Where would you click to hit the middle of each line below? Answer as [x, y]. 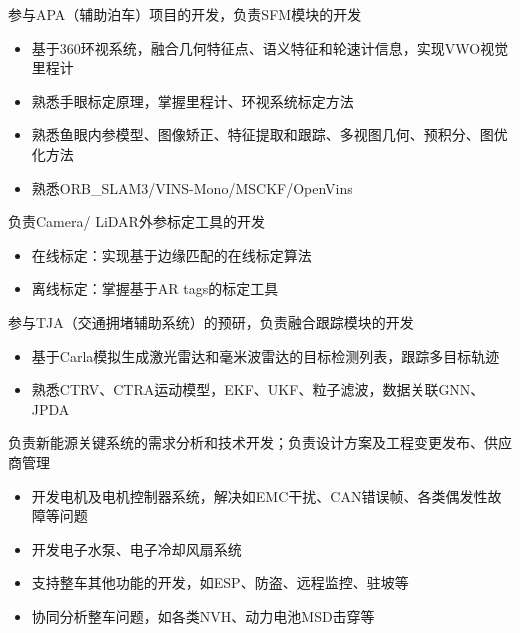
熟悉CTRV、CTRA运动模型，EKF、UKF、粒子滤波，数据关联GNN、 [258, 389]
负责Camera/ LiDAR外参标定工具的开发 [136, 221]
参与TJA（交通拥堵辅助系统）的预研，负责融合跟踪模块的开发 [211, 321]
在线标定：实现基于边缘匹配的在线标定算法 [171, 254]
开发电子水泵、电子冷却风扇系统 [136, 548]
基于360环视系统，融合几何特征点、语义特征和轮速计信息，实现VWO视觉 [270, 47]
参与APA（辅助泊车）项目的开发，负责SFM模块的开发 [185, 14]
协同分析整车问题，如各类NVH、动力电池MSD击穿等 [203, 615]
